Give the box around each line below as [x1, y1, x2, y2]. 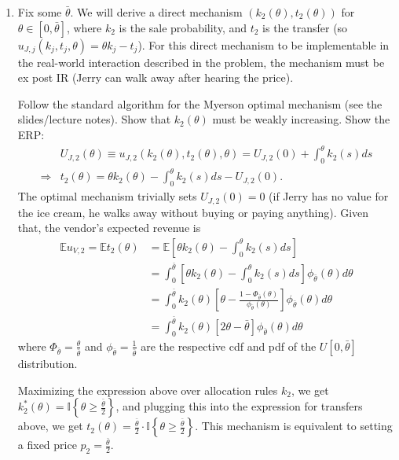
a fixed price [17, 436, 77, 453]
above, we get [17, 418, 83, 434]
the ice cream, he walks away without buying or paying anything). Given [17, 204, 369, 220]
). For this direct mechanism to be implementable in [137, 36, 390, 53]
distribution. [17, 355, 78, 371]
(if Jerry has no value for [269, 188, 389, 204]
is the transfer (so [262, 19, 348, 35]
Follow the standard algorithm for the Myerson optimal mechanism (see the [17, 95, 383, 112]
